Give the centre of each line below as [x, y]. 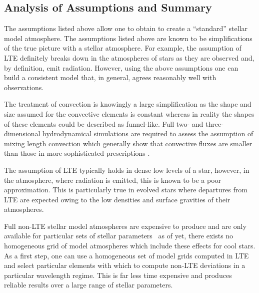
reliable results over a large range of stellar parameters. [88, 285]
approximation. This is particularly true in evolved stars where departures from [126, 190]
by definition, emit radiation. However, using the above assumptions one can [121, 67]
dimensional [22, 133]
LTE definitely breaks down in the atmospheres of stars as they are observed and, [129, 57]
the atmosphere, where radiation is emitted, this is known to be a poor [113, 180]
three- [214, 123]
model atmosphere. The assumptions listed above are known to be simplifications [128, 38]
